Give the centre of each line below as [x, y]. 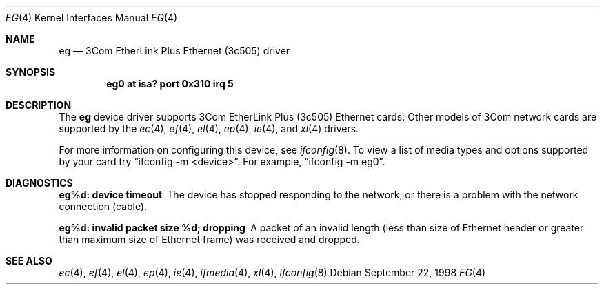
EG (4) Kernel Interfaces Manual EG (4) [92, 18]
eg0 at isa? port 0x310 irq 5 [170, 84]
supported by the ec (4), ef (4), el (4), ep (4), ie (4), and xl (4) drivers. [209, 128]
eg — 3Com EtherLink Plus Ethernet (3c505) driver [174, 51]
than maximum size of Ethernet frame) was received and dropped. [209, 239]
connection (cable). [103, 206]
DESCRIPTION [39, 105]
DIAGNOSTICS [39, 183]
